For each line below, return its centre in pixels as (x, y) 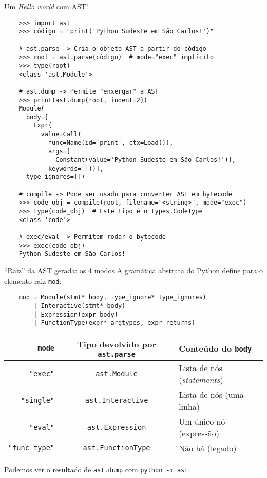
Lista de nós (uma (211, 394)
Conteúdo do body (215, 348)
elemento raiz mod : (33, 280)
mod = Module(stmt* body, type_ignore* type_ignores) (112, 297)
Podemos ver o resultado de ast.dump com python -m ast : (97, 469)
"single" (38, 400)
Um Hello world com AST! (46, 6)
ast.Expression (117, 427)
